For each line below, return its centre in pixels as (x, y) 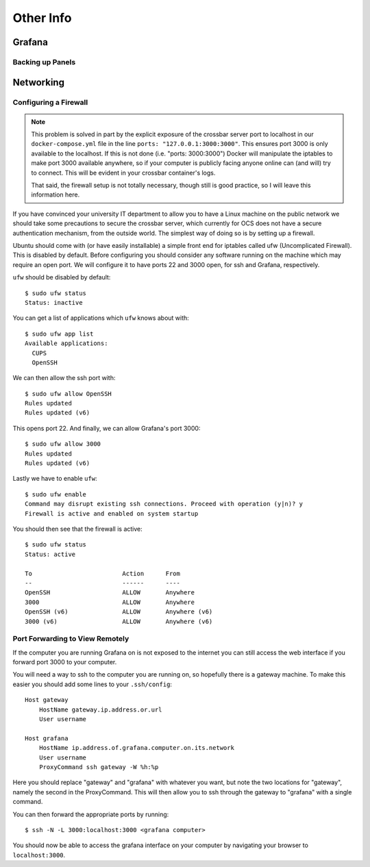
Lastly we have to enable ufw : (55, 479)
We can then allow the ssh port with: (64, 378)
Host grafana (47, 738)
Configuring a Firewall (50, 102)
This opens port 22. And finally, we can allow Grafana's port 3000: (107, 428)
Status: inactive (54, 302)
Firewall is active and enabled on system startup (112, 513)
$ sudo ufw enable (56, 494)
